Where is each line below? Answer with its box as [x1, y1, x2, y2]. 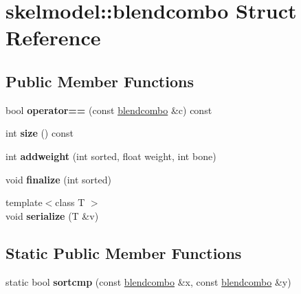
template [5, 195, 43, 210]
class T [55, 195, 85, 210]
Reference [5, 23, 101, 52]
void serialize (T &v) [5, 208, 99, 223]
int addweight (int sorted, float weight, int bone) [5, 148, 216, 163]
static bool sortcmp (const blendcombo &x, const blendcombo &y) [5, 274, 291, 289]
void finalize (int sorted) [5, 172, 111, 186]
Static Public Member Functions [5, 242, 242, 263]
